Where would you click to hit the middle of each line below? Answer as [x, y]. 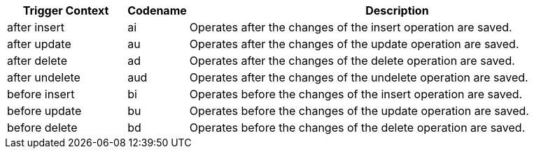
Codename [157, 10]
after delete [37, 61]
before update [44, 111]
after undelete [44, 77]
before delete [42, 128]
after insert [36, 27]
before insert [41, 94]
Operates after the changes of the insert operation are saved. [351, 27]
